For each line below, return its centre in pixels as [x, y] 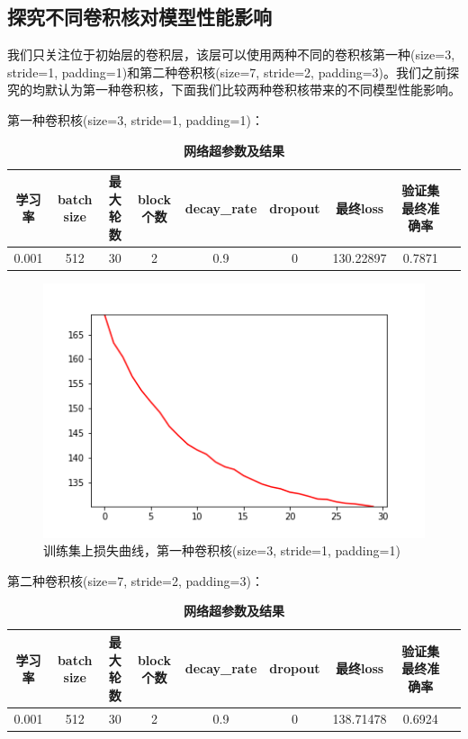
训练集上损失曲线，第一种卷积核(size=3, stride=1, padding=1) [222, 550]
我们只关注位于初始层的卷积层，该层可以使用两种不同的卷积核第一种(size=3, [231, 54]
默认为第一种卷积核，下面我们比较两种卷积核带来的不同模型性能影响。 [252, 90]
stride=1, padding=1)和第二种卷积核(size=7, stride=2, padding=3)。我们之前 [227, 72]
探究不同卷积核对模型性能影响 [139, 17]
